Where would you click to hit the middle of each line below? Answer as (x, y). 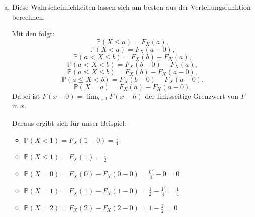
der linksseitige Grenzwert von (192, 96)
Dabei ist (26, 96)
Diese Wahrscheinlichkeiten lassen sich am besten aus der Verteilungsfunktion (131, 7)
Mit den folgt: (33, 33)
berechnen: (28, 16)
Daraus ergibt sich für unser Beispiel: (69, 122)
